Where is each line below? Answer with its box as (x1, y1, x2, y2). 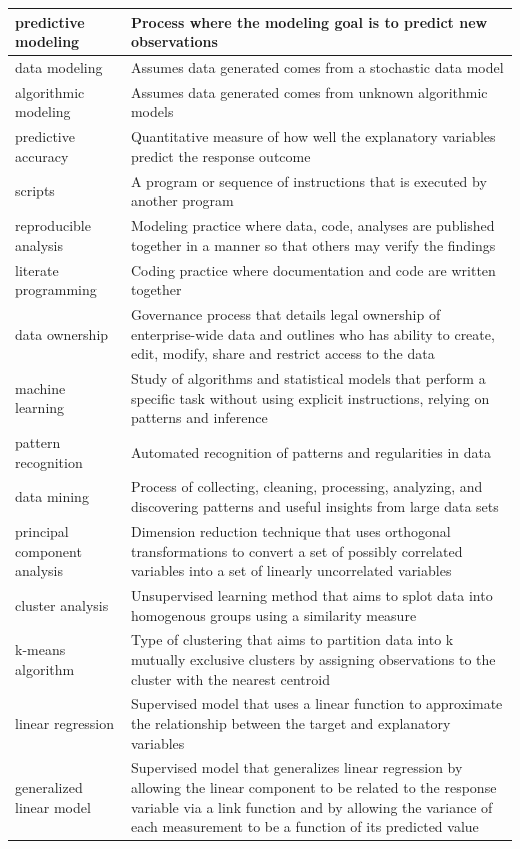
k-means (15, 639, 66, 660)
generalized (15, 777, 83, 798)
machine (15, 377, 66, 398)
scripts (15, 180, 55, 201)
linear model (15, 796, 91, 817)
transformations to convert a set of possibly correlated (130, 540, 463, 561)
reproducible (15, 215, 91, 236)
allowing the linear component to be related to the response (130, 777, 497, 798)
